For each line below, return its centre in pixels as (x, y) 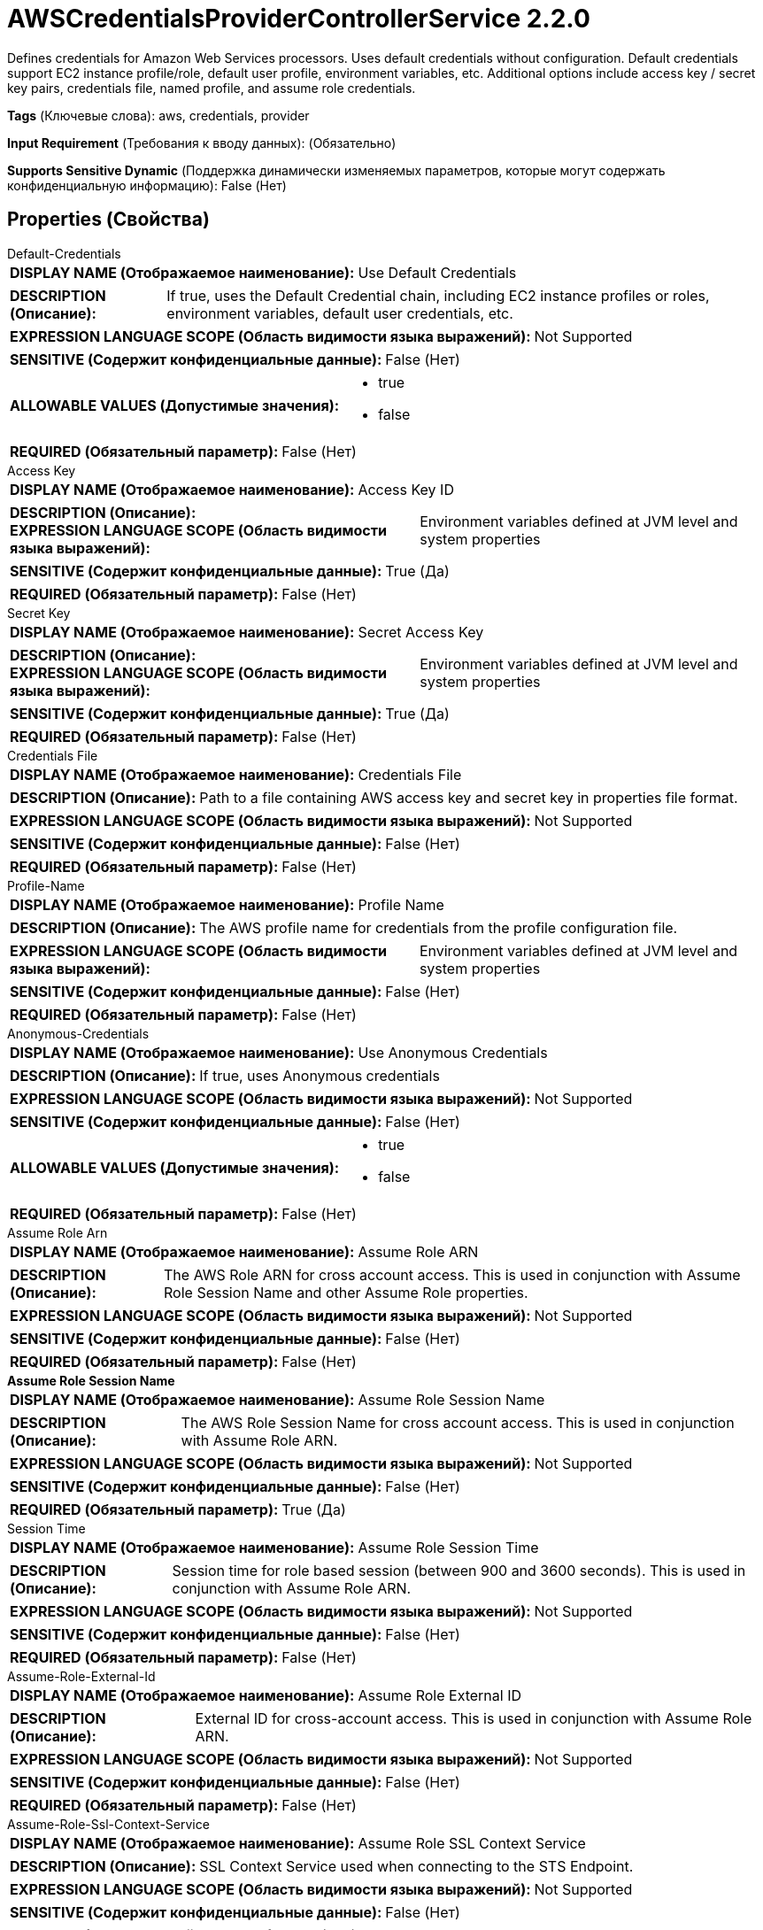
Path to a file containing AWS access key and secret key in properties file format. (469, 797)
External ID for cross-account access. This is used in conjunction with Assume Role (474, 1718)
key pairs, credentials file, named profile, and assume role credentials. (212, 88)
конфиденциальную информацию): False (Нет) (147, 185)
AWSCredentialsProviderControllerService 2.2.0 (299, 19)
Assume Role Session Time (448, 1547)
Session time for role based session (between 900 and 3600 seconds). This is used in (459, 1570)
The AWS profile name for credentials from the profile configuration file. (439, 927)
